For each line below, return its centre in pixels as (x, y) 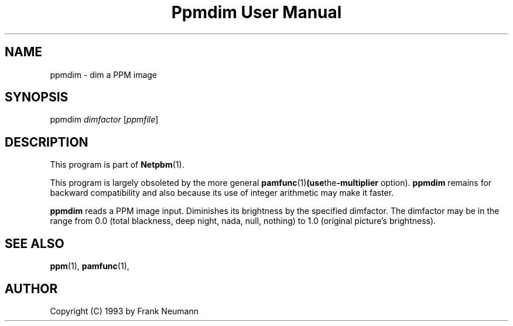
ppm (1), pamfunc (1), (90, 266)
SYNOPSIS (37, 97)
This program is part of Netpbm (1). (117, 165)
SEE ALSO (35, 243)
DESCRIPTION (47, 142)
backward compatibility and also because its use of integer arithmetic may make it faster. (222, 193)
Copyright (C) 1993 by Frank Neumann (124, 311)
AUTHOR (31, 288)
